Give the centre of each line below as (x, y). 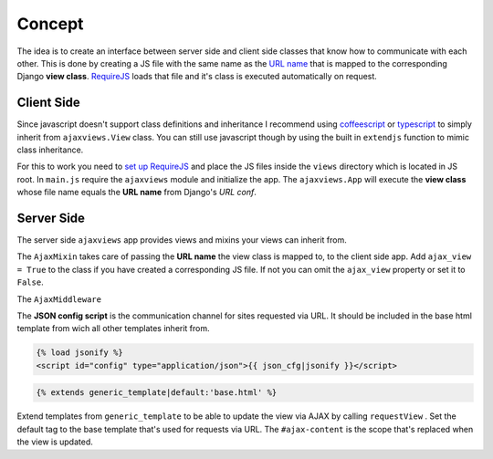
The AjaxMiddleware (59, 299)
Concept (50, 24)
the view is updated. (55, 442)
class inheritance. (50, 150)
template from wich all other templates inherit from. (113, 329)
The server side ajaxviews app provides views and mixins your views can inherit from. (182, 240)
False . (31, 282)
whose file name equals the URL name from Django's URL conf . (137, 193)
